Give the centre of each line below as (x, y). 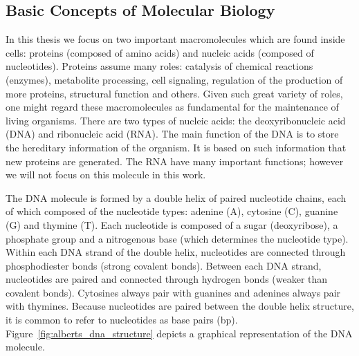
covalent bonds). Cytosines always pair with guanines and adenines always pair (173, 292)
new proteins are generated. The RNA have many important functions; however (175, 161)
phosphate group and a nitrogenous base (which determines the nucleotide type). (177, 238)
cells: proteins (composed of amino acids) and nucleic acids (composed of (160, 52)
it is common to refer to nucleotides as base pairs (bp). (122, 320)
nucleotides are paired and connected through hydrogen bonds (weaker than (167, 279)
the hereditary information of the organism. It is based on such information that (176, 147)
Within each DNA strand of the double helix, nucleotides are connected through (176, 252)
